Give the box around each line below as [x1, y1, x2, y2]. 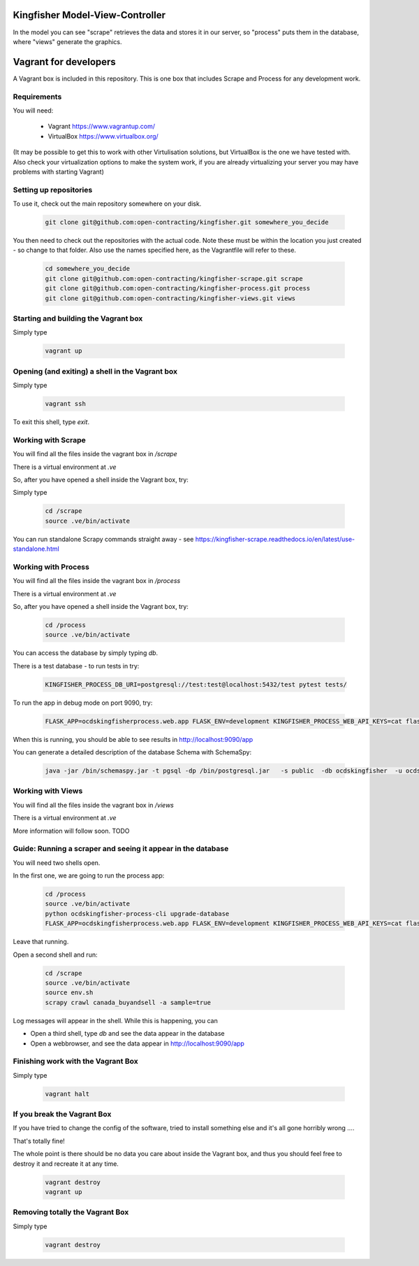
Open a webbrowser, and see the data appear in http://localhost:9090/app [30, 1039, 244, 1048]
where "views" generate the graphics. [13, 37, 122, 45]
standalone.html [13, 544, 59, 553]
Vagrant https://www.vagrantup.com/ [47, 122, 156, 131]
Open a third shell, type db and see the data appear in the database [30, 1029, 225, 1038]
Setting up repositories [13, 185, 93, 195]
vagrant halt [45, 1090, 90, 1098]
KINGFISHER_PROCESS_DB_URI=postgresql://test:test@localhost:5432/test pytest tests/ [45, 680, 347, 689]
